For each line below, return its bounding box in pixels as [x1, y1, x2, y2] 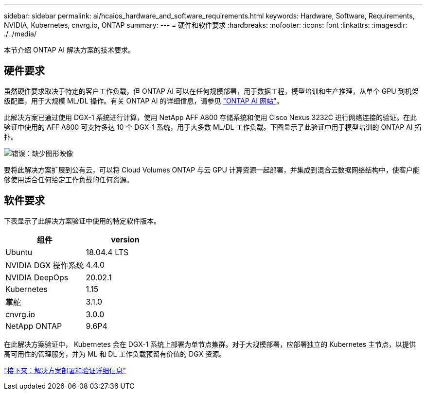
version [111, 234, 140, 244]
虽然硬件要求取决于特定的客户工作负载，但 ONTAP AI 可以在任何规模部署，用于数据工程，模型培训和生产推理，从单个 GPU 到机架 [4, 86, 419, 95]
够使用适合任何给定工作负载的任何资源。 [4, 175, 133, 184]
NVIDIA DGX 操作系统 [5, 260, 84, 270]
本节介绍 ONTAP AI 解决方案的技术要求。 [4, 46, 135, 54]
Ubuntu [5, 247, 33, 257]
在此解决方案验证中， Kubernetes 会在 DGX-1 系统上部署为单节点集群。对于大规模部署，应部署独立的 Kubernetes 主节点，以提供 [4, 340, 416, 348]
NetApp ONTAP [5, 321, 62, 331]
